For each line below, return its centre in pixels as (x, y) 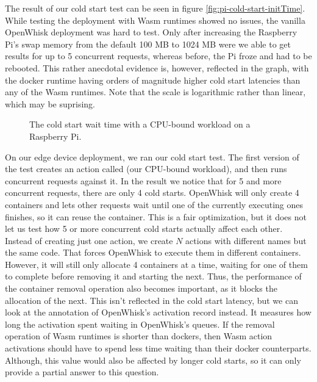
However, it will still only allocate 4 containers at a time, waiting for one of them (156, 264)
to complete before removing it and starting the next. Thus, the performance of (153, 276)
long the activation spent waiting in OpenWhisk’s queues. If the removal (140, 324)
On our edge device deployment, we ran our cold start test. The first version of (152, 157)
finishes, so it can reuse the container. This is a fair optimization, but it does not (156, 216)
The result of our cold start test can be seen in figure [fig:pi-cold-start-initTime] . (155, 8)
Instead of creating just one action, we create (89, 240)
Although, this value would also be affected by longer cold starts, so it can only (153, 360)
